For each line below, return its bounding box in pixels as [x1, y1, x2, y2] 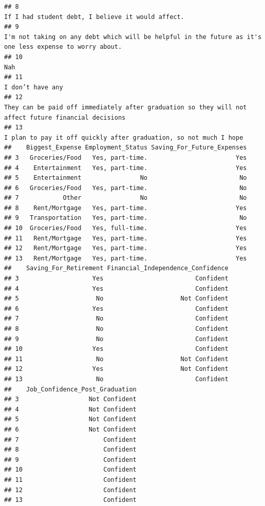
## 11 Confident [4, 476, 137, 483]
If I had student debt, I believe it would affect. [4, 13, 184, 21]
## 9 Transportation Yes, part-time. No [4, 214, 247, 222]
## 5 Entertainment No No [4, 174, 247, 182]
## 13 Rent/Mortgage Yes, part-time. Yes [4, 254, 247, 262]
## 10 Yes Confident [4, 345, 229, 353]
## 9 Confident [4, 456, 137, 463]
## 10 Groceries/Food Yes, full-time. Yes [4, 224, 247, 232]
